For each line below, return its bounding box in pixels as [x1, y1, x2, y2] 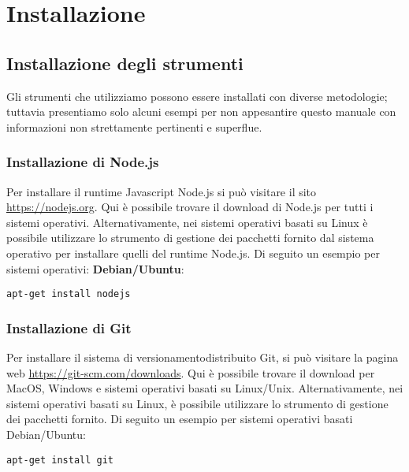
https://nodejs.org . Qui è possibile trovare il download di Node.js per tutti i [6, 199, 374, 215]
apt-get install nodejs [6, 288, 131, 300]
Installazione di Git [6, 318, 132, 337]
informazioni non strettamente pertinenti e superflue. [6, 118, 262, 135]
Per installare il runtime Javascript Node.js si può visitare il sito [6, 183, 317, 199]
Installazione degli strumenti [6, 50, 244, 75]
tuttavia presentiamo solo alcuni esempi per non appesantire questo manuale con [6, 103, 396, 120]
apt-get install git [6, 454, 114, 466]
